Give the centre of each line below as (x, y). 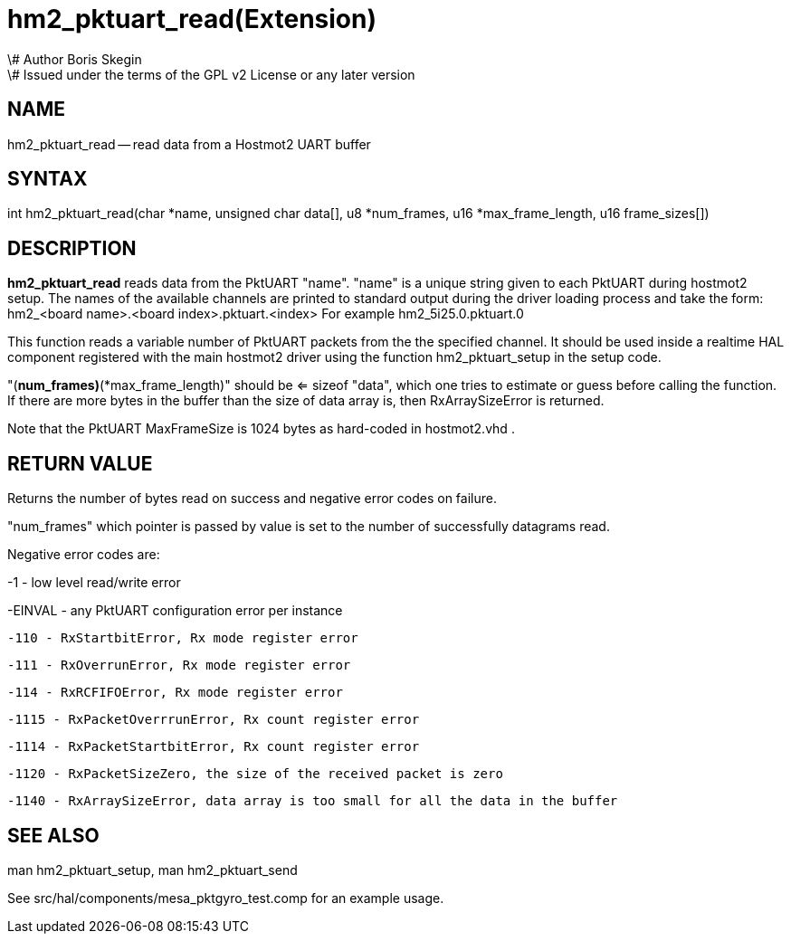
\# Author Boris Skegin (75, 59)
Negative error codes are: (84, 555)
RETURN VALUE (80, 463)
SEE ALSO (53, 835)
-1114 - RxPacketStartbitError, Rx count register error (214, 747)
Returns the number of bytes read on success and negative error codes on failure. (252, 499)
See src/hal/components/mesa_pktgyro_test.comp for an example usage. (226, 898)
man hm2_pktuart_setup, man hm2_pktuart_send (152, 870)
